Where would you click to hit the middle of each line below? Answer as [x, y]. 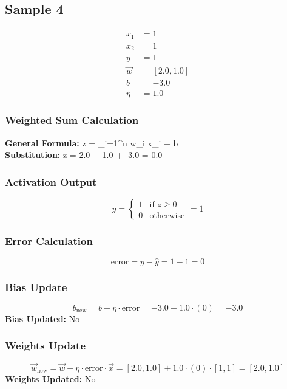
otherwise [167, 215]
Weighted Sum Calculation [72, 120]
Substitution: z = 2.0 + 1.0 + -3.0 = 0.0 [84, 155]
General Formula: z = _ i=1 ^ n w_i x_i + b [92, 143]
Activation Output [51, 181]
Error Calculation [49, 241]
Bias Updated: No [42, 318]
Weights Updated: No [50, 378]
